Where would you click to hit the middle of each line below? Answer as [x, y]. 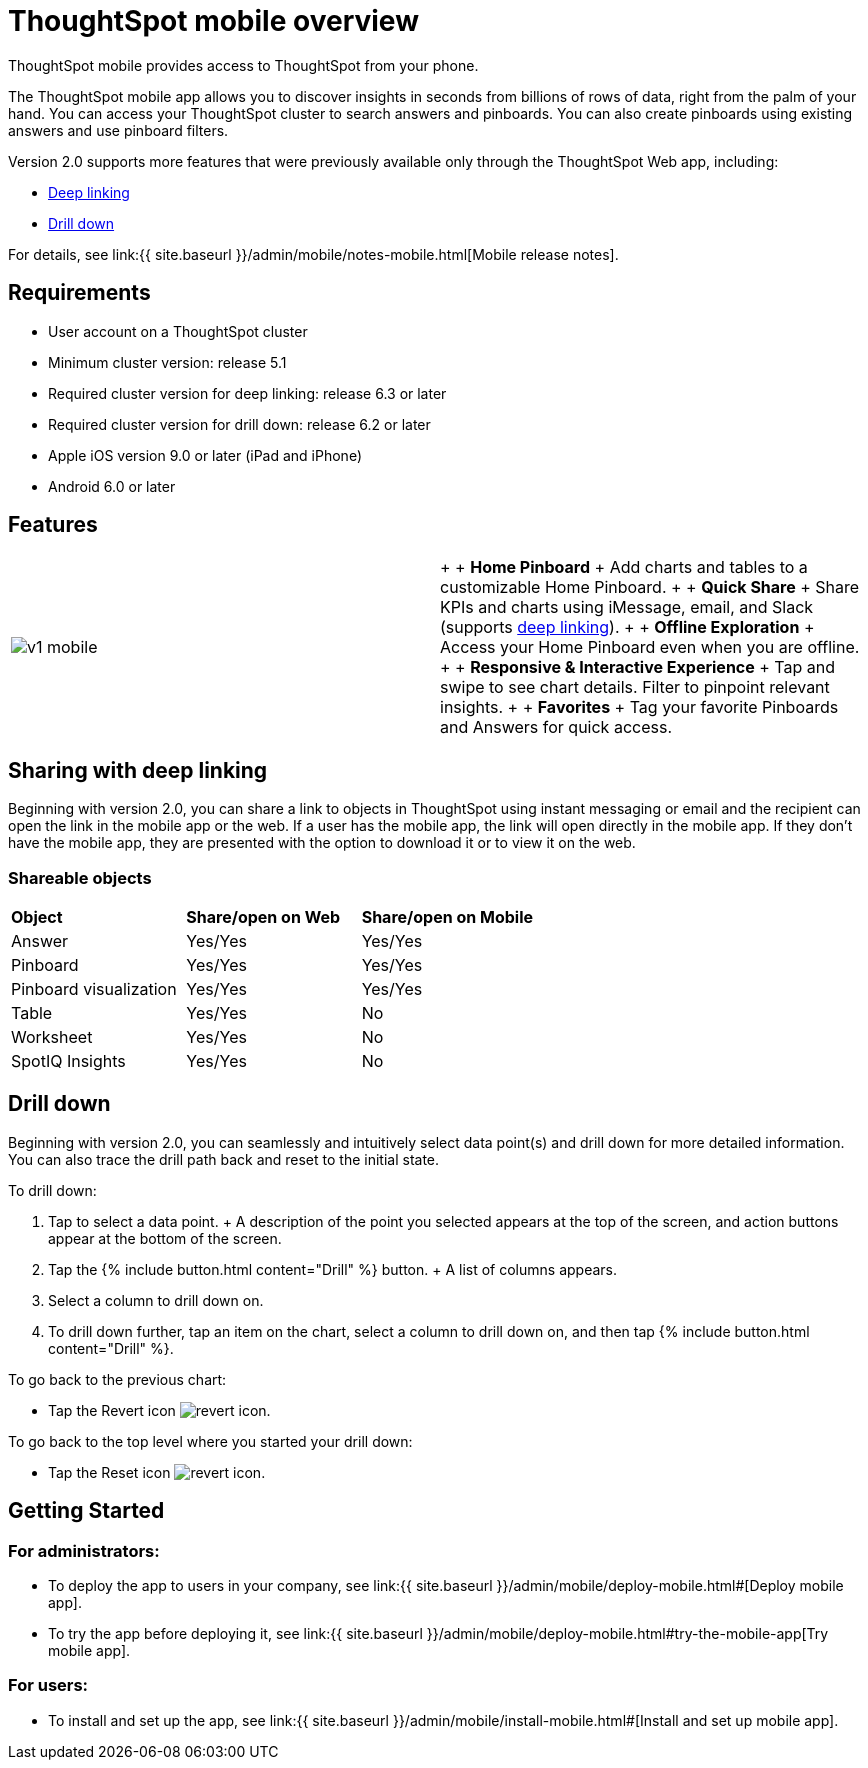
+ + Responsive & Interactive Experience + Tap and [638, 667]
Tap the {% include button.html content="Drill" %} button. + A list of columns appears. [333, 1269]
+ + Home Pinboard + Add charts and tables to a [624, 567]
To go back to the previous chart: [117, 1379]
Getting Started [86, 1511]
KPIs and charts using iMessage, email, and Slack [627, 607]
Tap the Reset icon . [157, 1472]
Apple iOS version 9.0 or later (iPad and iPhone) [205, 455]
